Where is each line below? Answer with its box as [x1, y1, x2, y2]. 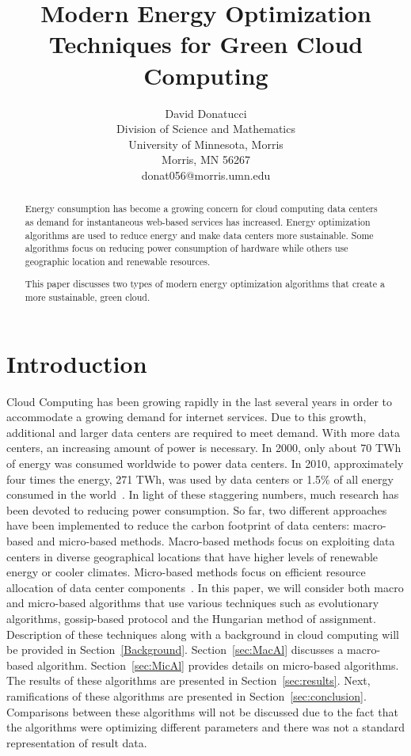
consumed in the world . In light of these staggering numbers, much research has [6, 486, 399, 503]
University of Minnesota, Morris [128, 135, 284, 152]
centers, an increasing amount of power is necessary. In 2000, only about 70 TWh [6, 439, 401, 456]
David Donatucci [165, 104, 247, 121]
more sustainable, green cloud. [25, 291, 150, 304]
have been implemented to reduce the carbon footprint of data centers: [6, 517, 350, 534]
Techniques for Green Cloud [48, 28, 363, 60]
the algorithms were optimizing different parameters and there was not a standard [6, 719, 405, 735]
